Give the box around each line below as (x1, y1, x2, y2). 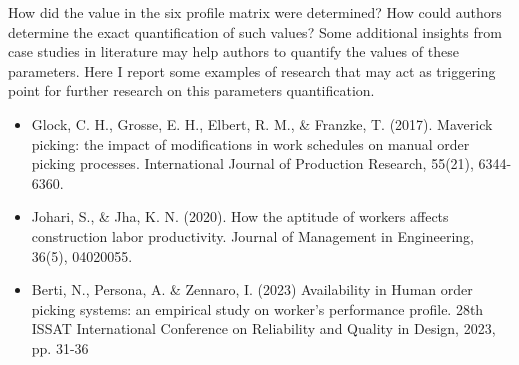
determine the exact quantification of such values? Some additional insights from (8, 21, 502, 42)
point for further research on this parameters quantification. (8, 80, 375, 101)
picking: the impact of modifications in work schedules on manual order (31, 133, 470, 154)
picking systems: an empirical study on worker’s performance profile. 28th (31, 298, 484, 319)
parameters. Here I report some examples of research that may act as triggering (8, 60, 496, 81)
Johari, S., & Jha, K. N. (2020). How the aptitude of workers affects (31, 206, 449, 227)
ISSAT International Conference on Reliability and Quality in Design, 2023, (31, 318, 496, 339)
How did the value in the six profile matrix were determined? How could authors (8, 2, 502, 22)
